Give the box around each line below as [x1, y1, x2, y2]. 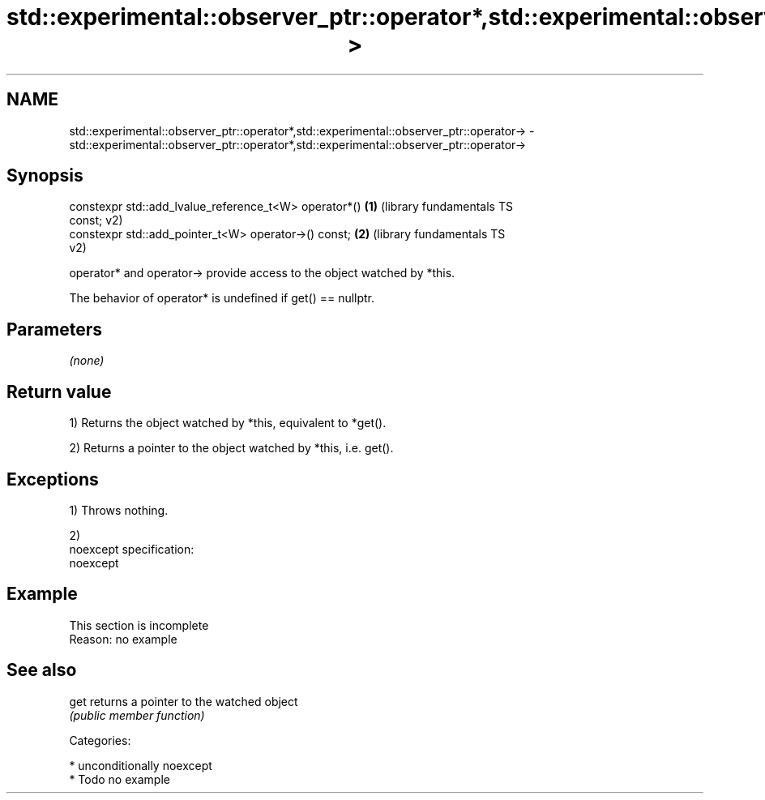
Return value [6, 381, 112, 402]
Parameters [6, 319, 102, 340]
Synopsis [6, 165, 83, 186]
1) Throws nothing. [69, 503, 169, 517]
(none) [69, 353, 105, 368]
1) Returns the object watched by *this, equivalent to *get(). [69, 416, 387, 430]
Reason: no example [69, 631, 177, 646]
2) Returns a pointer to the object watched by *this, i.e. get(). [69, 441, 394, 456]
